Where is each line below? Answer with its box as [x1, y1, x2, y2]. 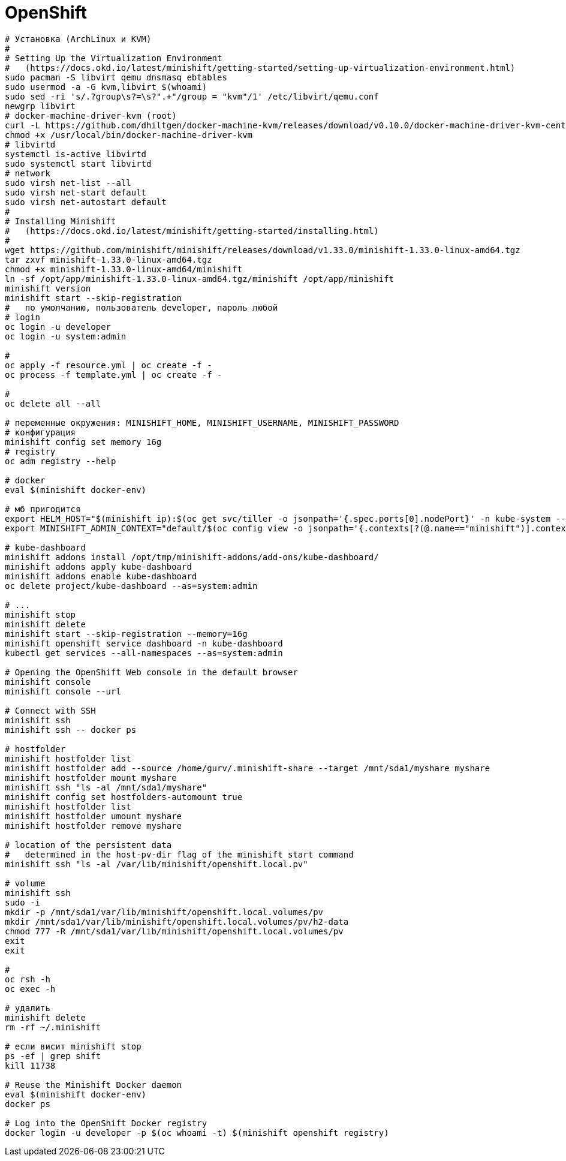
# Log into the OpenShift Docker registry [5, 1118, 207, 1128]
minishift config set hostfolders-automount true [5, 792, 243, 802]
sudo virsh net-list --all [5, 178, 131, 188]
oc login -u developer [5, 321, 112, 332]
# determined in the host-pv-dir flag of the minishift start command [5, 849, 354, 859]
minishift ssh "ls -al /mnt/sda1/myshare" [5, 782, 207, 792]
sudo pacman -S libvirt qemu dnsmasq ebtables [5, 72, 227, 82]
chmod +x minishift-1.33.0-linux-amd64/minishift [5, 264, 243, 274]
